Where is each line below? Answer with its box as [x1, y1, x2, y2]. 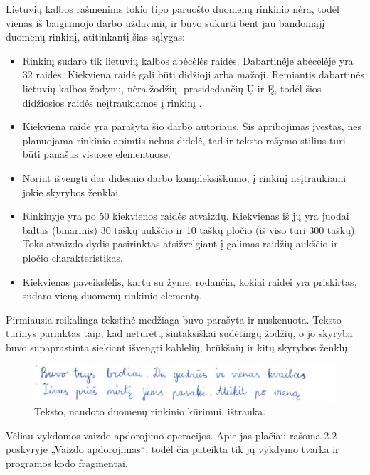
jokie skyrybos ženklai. [22, 184, 122, 199]
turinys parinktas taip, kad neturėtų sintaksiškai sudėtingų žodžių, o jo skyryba [6, 326, 353, 341]
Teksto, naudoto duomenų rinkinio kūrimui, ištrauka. [34, 404, 266, 419]
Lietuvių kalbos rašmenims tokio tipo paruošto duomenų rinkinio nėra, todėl [6, 1, 339, 16]
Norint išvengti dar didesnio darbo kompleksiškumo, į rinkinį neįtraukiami [22, 170, 347, 185]
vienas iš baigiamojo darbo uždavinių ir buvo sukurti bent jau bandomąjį [6, 15, 325, 30]
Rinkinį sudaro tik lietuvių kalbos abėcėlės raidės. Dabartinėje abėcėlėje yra [22, 53, 354, 68]
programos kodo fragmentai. [6, 456, 128, 471]
